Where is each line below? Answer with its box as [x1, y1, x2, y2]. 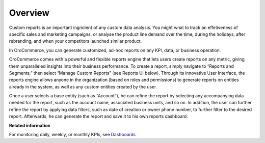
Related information [9, 122, 51, 128]
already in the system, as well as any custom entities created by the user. [9, 84, 157, 89]
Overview [9, 7, 50, 18]
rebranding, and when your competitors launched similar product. [9, 38, 142, 44]
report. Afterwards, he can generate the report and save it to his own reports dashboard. [9, 114, 188, 119]
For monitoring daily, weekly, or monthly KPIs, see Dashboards [9, 132, 136, 138]
